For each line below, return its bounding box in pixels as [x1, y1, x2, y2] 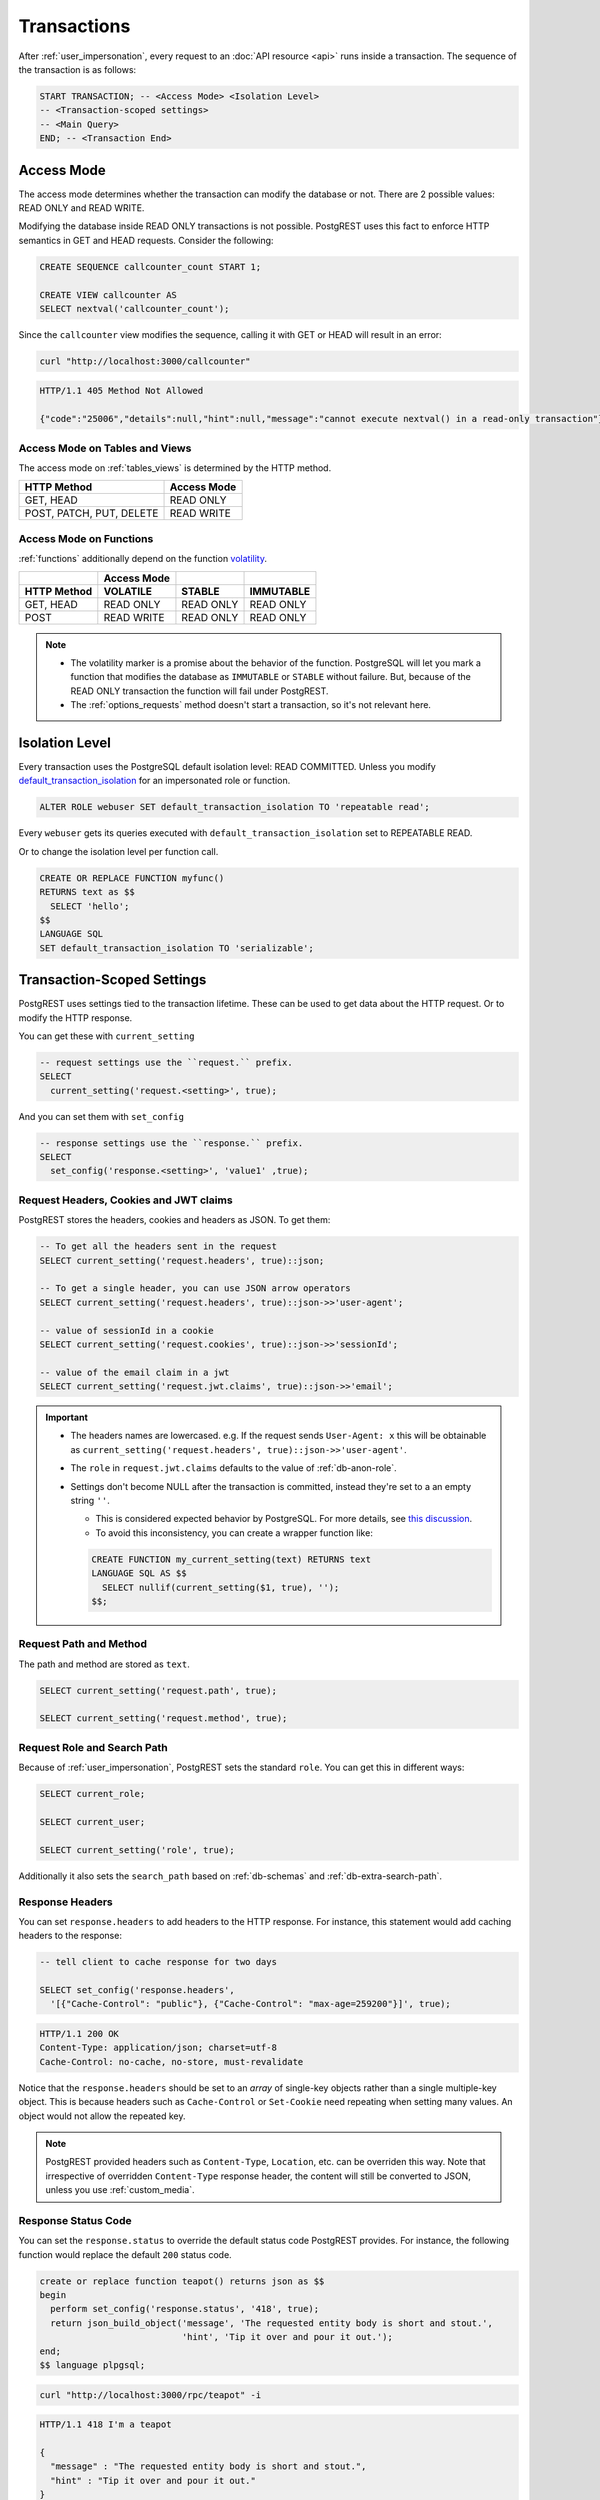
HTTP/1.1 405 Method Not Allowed [39, 385, 204, 397]
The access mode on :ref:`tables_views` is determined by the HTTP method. [18, 461, 332, 474]
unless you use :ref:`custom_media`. [45, 2184, 195, 2196]
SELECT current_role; [39, 1788, 146, 1800]
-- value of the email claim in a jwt [39, 1366, 230, 1378]
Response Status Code [18, 2213, 132, 2227]
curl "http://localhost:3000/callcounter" [39, 355, 251, 367]
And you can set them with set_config [18, 1110, 185, 1122]
